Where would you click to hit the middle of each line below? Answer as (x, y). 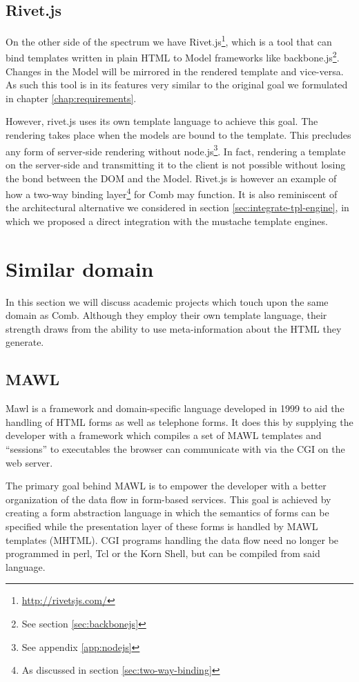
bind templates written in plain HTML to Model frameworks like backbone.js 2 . (173, 57)
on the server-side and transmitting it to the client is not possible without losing (176, 164)
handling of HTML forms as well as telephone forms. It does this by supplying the (179, 421)
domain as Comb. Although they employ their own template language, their (166, 315)
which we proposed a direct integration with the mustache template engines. (167, 221)
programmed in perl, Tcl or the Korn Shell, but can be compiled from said (163, 553)
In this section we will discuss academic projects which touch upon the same (167, 301)
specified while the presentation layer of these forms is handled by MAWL (162, 526)
